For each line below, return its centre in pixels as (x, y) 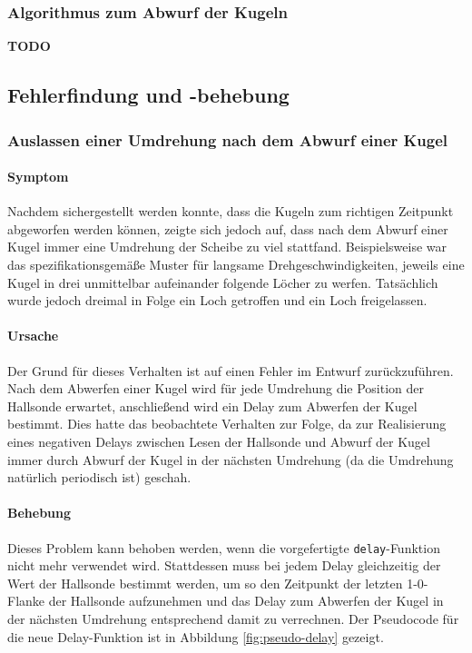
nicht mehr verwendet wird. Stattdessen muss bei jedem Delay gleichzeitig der (224, 565)
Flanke (26, 601)
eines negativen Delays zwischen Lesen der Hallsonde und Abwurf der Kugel (219, 441)
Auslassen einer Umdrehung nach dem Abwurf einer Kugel (228, 139)
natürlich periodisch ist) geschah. (99, 477)
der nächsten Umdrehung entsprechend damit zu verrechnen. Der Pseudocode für (233, 618)
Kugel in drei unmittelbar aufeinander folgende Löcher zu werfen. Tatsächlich (223, 282)
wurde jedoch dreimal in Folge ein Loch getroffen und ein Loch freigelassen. (217, 300)
